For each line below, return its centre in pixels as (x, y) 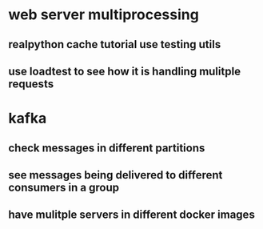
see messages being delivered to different (116, 175)
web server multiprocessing (104, 15)
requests (31, 84)
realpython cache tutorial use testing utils (115, 44)
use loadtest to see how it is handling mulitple (125, 71)
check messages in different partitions (107, 148)
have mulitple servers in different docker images (132, 215)
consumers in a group (64, 187)
